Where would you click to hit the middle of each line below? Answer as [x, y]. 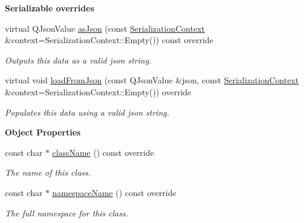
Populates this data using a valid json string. [87, 112]
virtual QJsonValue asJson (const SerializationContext [105, 28]
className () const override [103, 152]
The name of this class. [48, 172]
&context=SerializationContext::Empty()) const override [109, 40]
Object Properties [43, 132]
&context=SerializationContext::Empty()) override [98, 91]
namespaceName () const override [114, 192]
